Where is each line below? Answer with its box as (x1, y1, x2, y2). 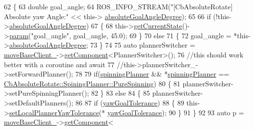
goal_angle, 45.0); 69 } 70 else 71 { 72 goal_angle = (73, 30, 231, 40)
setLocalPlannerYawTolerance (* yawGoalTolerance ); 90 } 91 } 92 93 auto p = (9, 107, 244, 117)
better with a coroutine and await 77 (4, 59, 115, 69)
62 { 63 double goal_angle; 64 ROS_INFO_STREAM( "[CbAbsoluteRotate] (4, 1, 233, 11)
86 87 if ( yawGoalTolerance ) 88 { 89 (76, 97, 184, 107)
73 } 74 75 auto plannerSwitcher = (90, 40, 195, 50)
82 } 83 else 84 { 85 (91, 88, 150, 98)
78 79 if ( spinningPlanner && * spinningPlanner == (75, 69, 229, 79)
